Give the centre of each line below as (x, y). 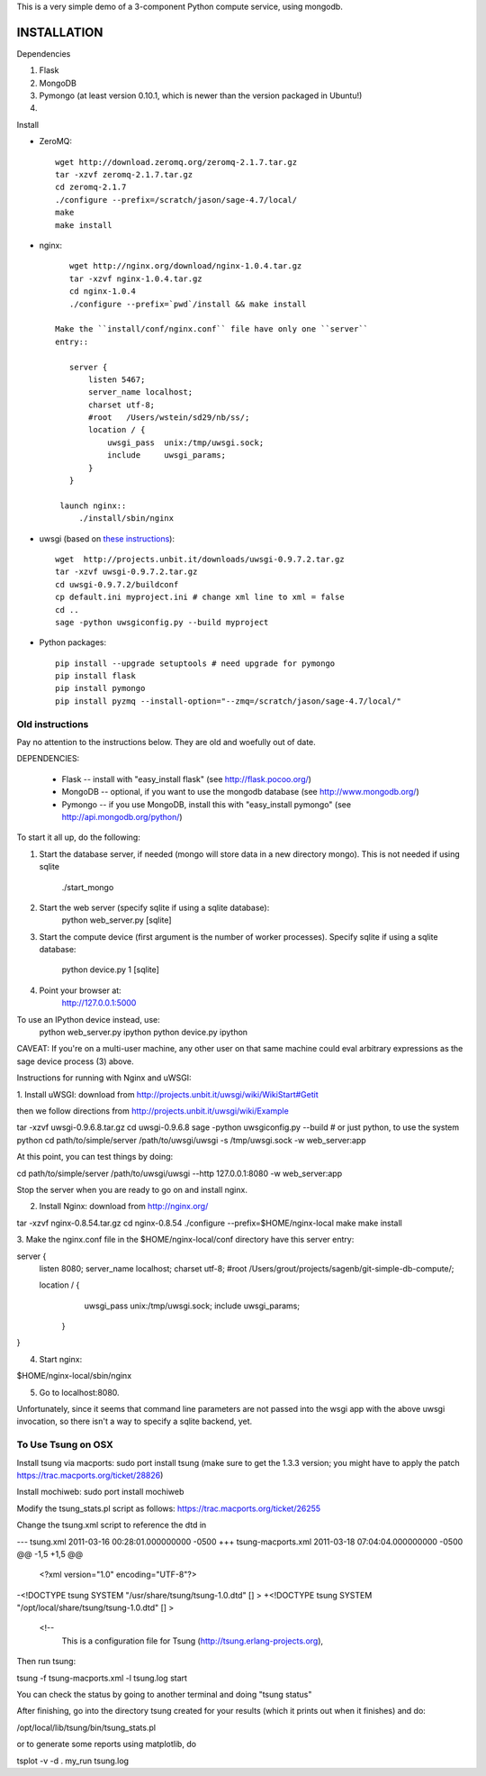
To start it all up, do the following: (79, 837)
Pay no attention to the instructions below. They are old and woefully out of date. (166, 742)
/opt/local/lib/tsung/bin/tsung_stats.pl (86, 1727)
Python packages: (73, 642)
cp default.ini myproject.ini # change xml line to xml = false (200, 597)
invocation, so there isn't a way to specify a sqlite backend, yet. (135, 1421)
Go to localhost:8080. (80, 1392)
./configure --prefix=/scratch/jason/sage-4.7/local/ (176, 200)
